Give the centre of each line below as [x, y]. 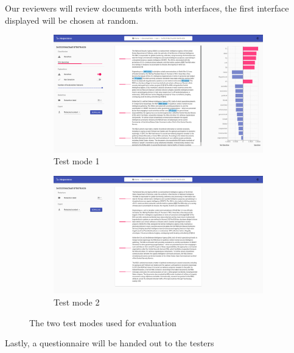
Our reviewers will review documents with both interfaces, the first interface [147, 8]
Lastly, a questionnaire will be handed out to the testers [110, 343]
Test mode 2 [77, 302]
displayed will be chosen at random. [72, 20]
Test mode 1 [77, 161]
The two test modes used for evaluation [103, 322]
